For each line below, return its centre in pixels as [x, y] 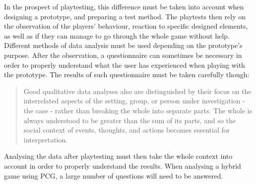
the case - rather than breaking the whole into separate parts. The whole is [138, 110]
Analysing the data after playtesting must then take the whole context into [118, 156]
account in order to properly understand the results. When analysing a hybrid [123, 165]
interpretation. [46, 139]
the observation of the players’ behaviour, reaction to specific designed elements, [126, 26]
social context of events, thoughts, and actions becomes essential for [127, 130]
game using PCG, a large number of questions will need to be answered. [114, 175]
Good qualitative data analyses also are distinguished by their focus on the [137, 91]
